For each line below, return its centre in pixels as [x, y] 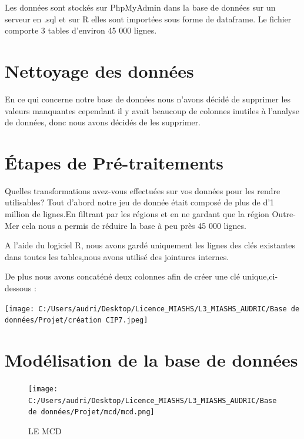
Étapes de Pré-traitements [114, 162]
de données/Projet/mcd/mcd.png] [91, 412]
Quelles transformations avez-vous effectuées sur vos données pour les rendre [143, 190]
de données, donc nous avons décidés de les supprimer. [103, 122]
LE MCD [45, 430]
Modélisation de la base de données [151, 360]
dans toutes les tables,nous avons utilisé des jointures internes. [117, 256]
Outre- [284, 214]
